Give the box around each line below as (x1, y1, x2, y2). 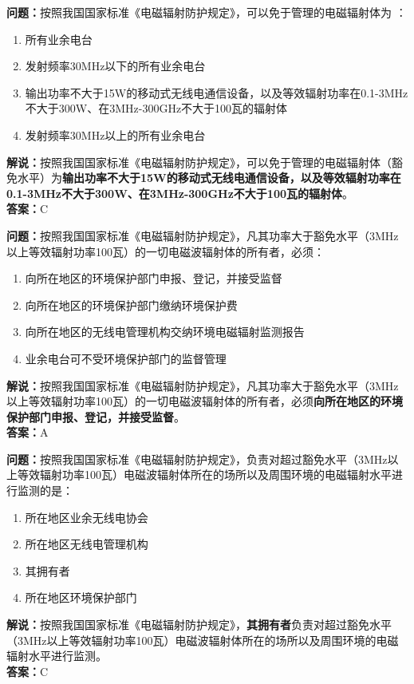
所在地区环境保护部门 (25, 589, 137, 606)
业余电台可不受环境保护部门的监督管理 (25, 350, 227, 366)
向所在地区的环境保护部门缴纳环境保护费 (25, 296, 238, 313)
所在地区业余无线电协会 (25, 508, 148, 525)
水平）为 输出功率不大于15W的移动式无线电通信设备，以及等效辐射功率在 (17, 169, 401, 186)
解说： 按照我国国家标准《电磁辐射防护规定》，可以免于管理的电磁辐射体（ (6, 153, 392, 170)
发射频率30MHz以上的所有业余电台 (25, 126, 206, 143)
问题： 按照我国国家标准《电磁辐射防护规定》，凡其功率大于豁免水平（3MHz (6, 227, 399, 243)
